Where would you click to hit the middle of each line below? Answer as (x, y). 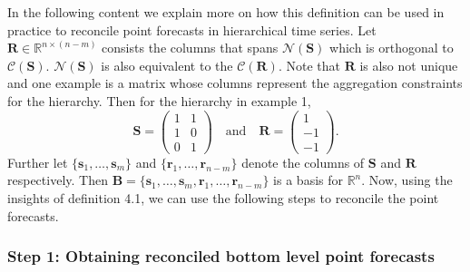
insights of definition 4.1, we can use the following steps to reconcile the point (223, 197)
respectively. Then (58, 180)
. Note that (309, 65)
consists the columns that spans (190, 48)
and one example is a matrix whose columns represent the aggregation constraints (235, 83)
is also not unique (409, 65)
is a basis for (308, 180)
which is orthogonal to (392, 48)
